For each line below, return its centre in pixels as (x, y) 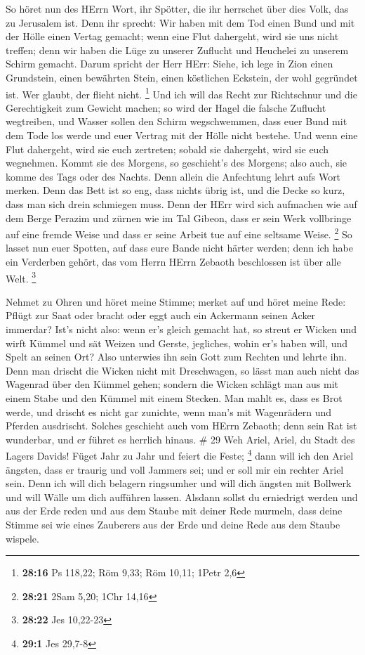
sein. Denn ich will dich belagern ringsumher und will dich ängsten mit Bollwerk (179, 483)
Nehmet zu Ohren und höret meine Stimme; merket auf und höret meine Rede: (176, 301)
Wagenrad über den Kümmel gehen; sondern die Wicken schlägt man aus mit (172, 384)
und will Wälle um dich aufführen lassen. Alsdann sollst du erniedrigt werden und (182, 497)
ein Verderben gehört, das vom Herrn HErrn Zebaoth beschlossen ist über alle (173, 261)
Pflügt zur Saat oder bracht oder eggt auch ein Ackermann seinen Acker (161, 315)
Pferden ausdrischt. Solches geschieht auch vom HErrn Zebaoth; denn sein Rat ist (181, 426)
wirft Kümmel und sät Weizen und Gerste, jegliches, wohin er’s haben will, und (177, 343)
